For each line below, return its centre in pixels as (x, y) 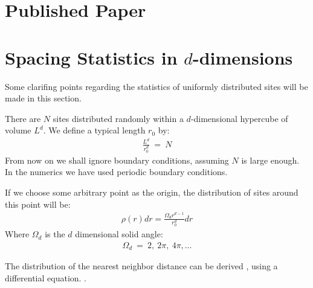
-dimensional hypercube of (239, 118)
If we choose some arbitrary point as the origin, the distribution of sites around (152, 192)
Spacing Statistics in (91, 57)
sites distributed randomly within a (118, 118)
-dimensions (243, 57)
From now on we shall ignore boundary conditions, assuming (117, 160)
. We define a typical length (94, 130)
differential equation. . (46, 278)
